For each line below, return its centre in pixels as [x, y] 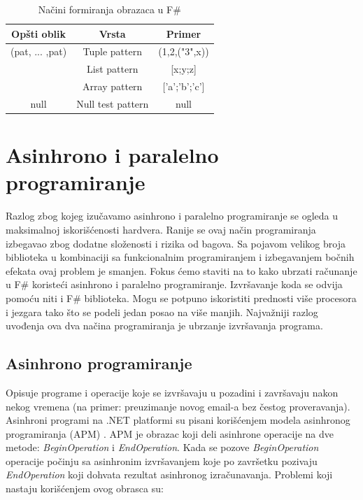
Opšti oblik [39, 33]
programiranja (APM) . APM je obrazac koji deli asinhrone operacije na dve [170, 433]
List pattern [113, 69]
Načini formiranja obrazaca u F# [109, 9]
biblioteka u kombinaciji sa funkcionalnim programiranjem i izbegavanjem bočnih [180, 257]
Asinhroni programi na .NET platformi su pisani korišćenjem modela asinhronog [178, 420]
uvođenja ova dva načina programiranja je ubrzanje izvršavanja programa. [164, 326]
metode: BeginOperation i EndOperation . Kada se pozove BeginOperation [162, 447]
